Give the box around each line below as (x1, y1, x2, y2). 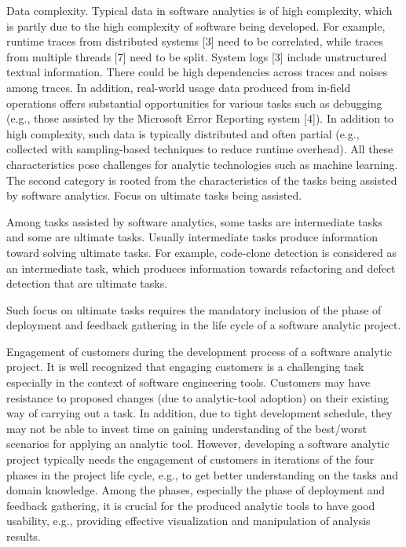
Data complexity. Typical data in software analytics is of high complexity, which (6, 2, 393, 18)
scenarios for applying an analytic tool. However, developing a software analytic (6, 435, 390, 452)
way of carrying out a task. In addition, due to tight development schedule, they (6, 405, 393, 421)
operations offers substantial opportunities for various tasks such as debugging (6, 94, 382, 111)
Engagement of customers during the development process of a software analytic (6, 343, 393, 359)
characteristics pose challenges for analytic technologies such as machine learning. (6, 156, 398, 172)
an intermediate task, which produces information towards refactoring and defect (6, 259, 396, 276)
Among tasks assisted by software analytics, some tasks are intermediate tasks (6, 213, 382, 229)
